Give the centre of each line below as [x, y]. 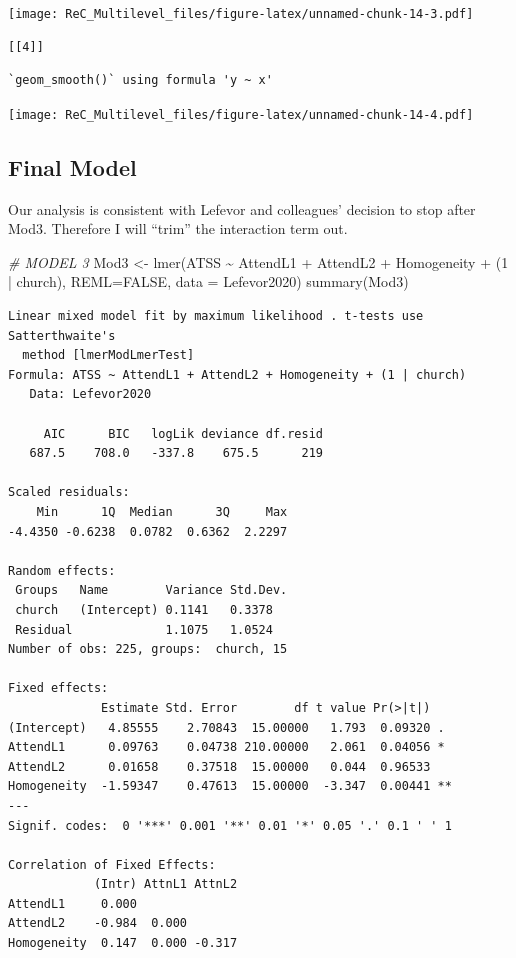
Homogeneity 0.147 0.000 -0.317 [123, 943]
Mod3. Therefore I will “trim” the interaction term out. [178, 228]
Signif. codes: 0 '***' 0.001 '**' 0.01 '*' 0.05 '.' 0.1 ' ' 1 [230, 825]
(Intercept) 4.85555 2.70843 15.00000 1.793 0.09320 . [226, 727]
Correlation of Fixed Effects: [112, 864]
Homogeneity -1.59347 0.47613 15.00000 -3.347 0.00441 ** [230, 786]
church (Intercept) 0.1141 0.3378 [144, 609]
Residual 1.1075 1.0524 [144, 629]
